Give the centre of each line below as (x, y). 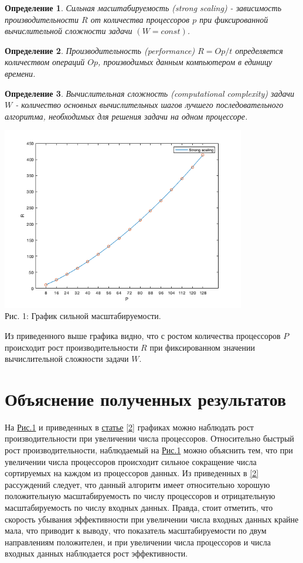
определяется (259, 50)
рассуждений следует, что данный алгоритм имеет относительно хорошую (137, 484)
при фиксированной (234, 19)
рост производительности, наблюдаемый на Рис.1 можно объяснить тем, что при (149, 450)
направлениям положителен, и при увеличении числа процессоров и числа (138, 542)
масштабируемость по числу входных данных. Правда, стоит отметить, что (139, 507)
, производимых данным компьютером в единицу (185, 62)
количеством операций (45, 62)
